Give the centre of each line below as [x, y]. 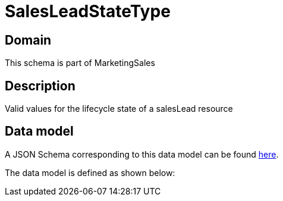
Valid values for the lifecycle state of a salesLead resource [119, 109]
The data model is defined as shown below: [90, 172]
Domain [28, 40]
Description [40, 86]
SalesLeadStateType [88, 11]
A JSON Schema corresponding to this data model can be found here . [142, 154]
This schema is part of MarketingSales [80, 63]
